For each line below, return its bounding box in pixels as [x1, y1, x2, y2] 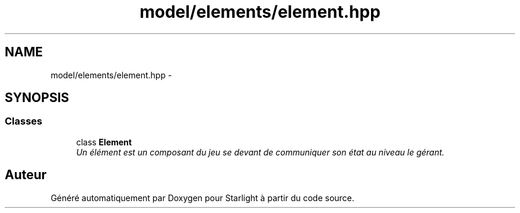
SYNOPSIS [5, 90, 69, 106]
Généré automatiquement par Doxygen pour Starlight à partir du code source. [50, 192, 354, 203]
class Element [76, 136, 132, 147]
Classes [5, 115, 43, 128]
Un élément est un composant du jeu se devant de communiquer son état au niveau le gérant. [76, 147, 445, 157]
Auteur [5, 167, 47, 183]
